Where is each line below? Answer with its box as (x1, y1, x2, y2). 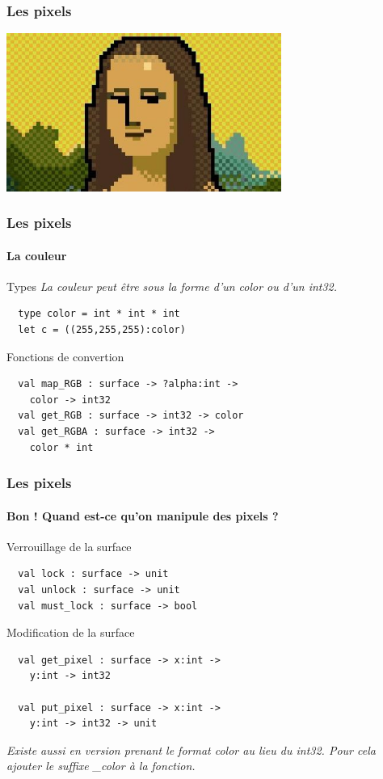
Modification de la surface (6, 624, 135, 641)
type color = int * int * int (18, 308, 180, 320)
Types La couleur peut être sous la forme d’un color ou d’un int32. (6, 277, 338, 294)
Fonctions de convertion (6, 347, 124, 364)
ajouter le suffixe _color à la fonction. (6, 757, 196, 774)
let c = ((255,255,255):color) (18, 324, 186, 336)
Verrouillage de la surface (6, 537, 132, 554)
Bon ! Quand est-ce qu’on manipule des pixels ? (6, 507, 279, 524)
